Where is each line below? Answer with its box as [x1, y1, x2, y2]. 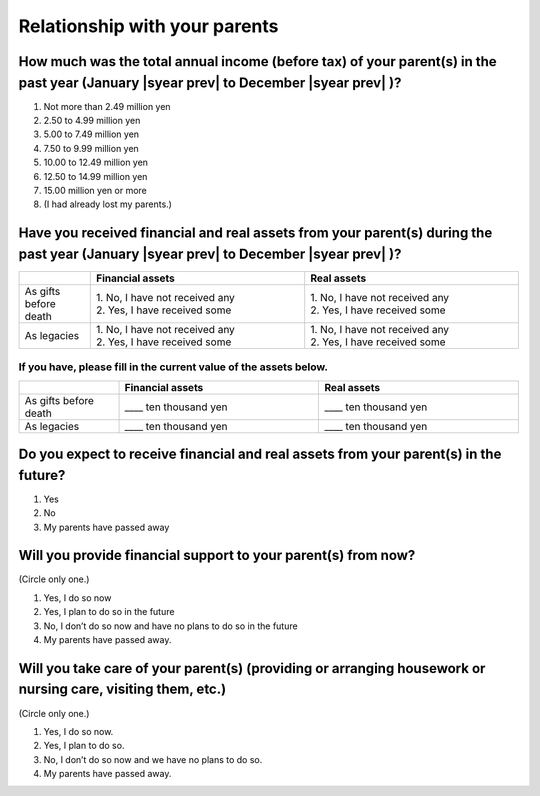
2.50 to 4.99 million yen [43, 115, 141, 127]
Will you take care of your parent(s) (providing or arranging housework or [18, 660, 486, 677]
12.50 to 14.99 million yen [43, 170, 148, 182]
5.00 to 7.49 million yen [43, 128, 140, 140]
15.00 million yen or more [43, 185, 147, 196]
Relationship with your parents [18, 15, 279, 37]
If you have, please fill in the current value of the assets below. [18, 360, 329, 374]
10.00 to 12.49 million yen [43, 156, 149, 169]
